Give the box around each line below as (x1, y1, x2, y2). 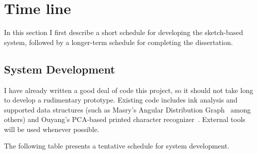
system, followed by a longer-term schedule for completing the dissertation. (4, 36, 233, 47)
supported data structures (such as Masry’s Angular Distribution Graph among (4, 104, 251, 114)
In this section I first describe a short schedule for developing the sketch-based (4, 27, 244, 37)
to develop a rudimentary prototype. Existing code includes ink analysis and (4, 94, 238, 105)
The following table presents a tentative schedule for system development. (4, 140, 230, 151)
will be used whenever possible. (4, 123, 99, 134)
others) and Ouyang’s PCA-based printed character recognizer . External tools (4, 114, 246, 124)
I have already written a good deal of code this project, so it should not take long (4, 84, 254, 95)
